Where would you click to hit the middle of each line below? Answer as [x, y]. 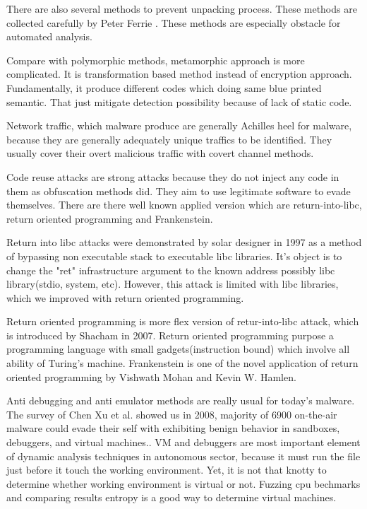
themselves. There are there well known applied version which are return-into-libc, [184, 205]
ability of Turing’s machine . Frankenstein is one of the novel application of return [182, 363]
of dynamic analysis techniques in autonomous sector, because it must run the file [183, 456]
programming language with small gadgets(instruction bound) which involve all [178, 349]
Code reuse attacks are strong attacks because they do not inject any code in [173, 176]
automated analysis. [49, 36]
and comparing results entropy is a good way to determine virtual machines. [172, 497]
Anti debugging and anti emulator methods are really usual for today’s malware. [181, 400]
